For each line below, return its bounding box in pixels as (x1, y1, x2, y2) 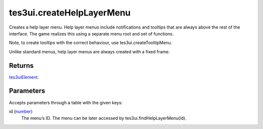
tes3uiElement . (9, 74, 39, 80)
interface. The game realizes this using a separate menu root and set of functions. (9, 31, 174, 36)
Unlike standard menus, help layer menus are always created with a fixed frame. (9, 48, 170, 54)
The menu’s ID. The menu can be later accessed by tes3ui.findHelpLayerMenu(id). (21, 115, 187, 121)
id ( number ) (9, 108, 33, 114)
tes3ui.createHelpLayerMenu (9, 7, 131, 18)
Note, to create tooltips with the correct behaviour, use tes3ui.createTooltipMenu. (9, 40, 172, 46)
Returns (9, 61, 34, 70)
